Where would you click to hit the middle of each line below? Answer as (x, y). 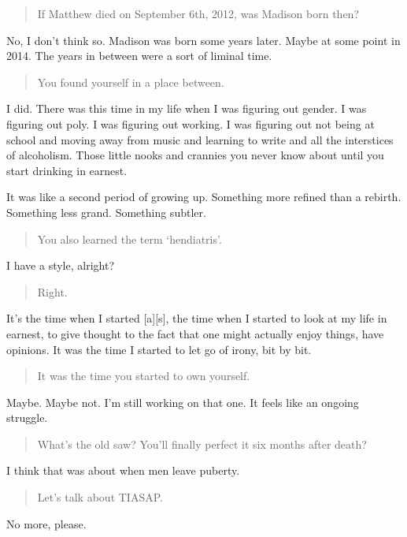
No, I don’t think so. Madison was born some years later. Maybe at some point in (203, 40)
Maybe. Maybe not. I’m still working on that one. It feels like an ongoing (183, 402)
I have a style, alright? (60, 265)
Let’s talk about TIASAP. (100, 497)
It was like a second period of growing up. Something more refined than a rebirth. (204, 197)
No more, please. (46, 523)
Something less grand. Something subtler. (106, 212)
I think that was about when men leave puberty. (123, 470)
